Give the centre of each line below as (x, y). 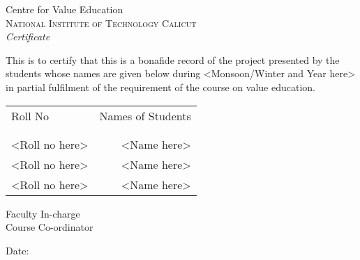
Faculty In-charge (43, 213)
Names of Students (145, 115)
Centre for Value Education (65, 9)
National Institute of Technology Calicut (101, 23)
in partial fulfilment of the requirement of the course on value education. (160, 87)
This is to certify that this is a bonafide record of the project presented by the (173, 59)
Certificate (28, 36)
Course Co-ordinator (50, 227)
